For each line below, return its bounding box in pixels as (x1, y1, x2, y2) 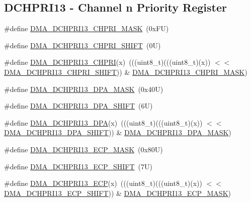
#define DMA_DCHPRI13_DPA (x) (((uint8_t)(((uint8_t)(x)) (4, 117, 203, 128)
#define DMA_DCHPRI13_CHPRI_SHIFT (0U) (4, 40, 161, 50)
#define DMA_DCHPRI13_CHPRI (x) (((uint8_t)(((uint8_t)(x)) (4, 57, 211, 67)
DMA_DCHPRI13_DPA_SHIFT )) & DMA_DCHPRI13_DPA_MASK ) (4, 127, 231, 138)
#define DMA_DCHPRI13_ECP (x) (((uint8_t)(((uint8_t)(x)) (4, 178, 203, 188)
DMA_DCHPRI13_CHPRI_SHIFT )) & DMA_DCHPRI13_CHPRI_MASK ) (4, 66, 247, 77)
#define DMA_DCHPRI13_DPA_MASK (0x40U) (4, 83, 163, 94)
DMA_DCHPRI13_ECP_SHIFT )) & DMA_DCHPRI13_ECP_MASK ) (4, 187, 231, 198)
